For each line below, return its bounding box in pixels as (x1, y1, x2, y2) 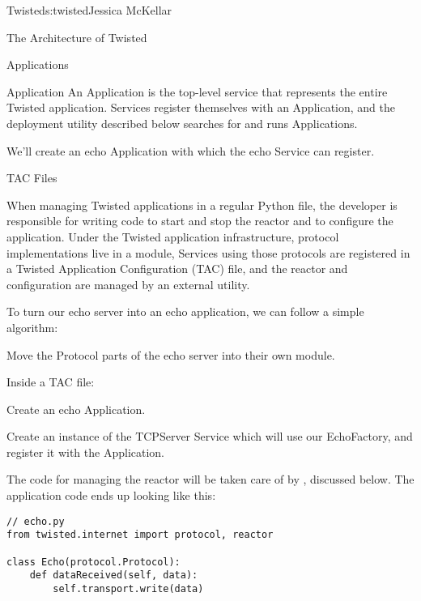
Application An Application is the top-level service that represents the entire (6, 83, 388, 100)
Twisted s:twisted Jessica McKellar (6, 2, 172, 18)
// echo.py (6, 515, 65, 527)
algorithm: (6, 318, 58, 335)
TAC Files (6, 169, 57, 186)
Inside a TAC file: (6, 373, 95, 390)
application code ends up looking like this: (6, 487, 216, 504)
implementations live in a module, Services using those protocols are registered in (6, 244, 410, 261)
